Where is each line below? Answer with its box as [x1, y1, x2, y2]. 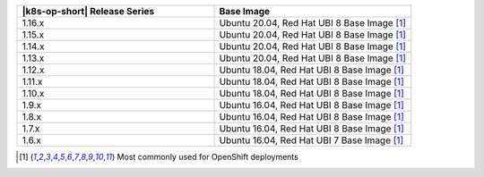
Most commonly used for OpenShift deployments [117, 152, 299, 162]
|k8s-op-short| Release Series [22, 5, 155, 17]
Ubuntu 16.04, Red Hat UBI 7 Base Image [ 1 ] [219, 134, 404, 147]
